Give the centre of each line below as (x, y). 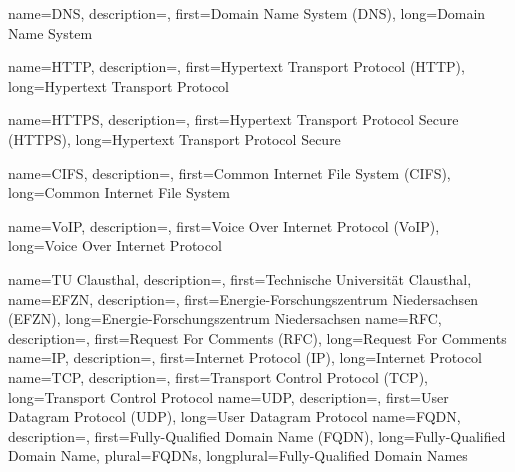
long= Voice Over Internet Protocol (115, 245)
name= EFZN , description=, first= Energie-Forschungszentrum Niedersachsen (243, 298)
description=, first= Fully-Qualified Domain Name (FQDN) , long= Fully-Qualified (257, 435)
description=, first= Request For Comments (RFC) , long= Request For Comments (257, 337)
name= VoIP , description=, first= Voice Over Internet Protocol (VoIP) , (224, 225)
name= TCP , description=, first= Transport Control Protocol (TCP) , (218, 376)
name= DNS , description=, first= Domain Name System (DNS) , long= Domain (247, 13)
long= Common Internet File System (119, 192)
